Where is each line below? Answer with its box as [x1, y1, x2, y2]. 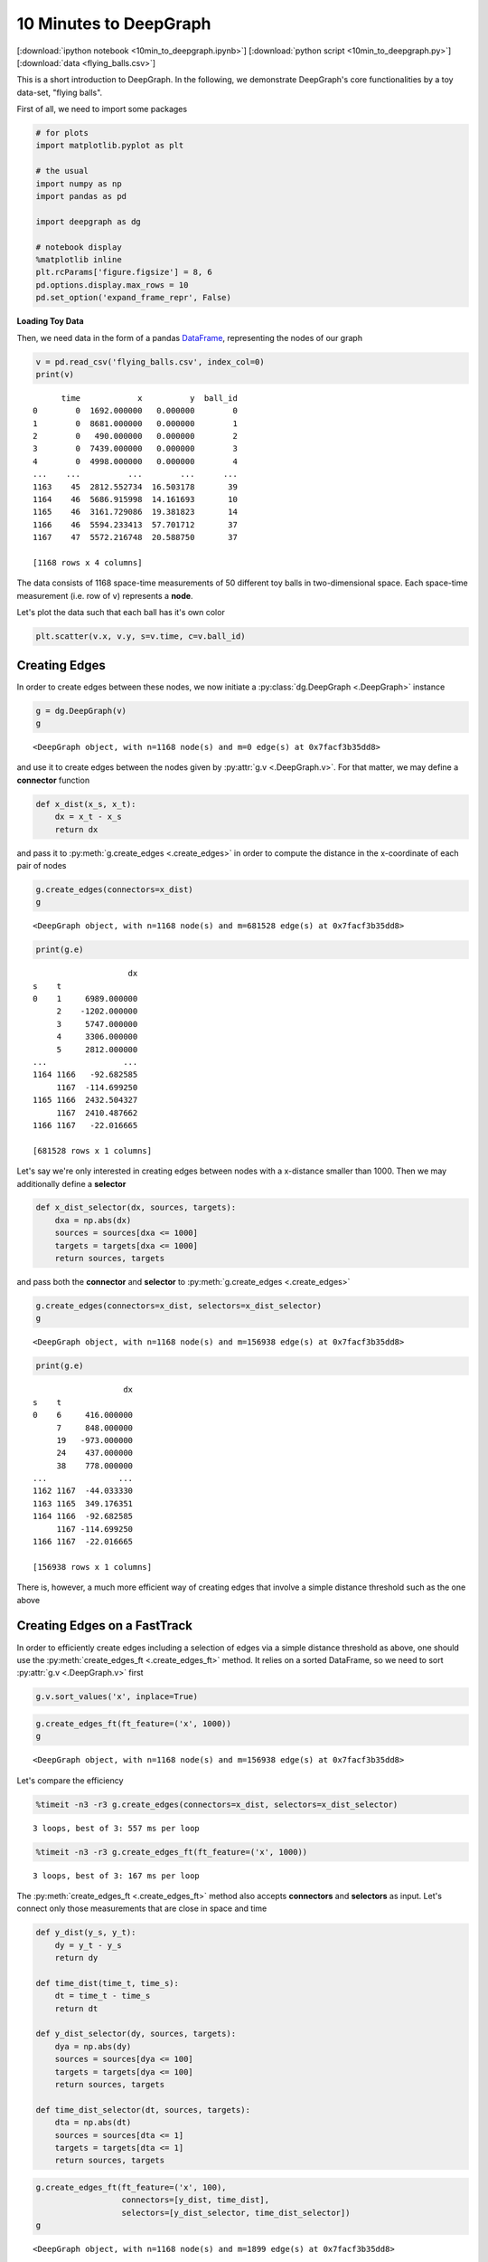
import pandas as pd [35, 191, 127, 202]
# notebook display [35, 242, 122, 252]
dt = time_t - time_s [54, 1991, 151, 2001]
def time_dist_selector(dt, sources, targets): [35, 2105, 250, 2115]
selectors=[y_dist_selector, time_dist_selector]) [121, 2208, 351, 2218]
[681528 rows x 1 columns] [33, 1145, 153, 1155]
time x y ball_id [61, 393, 239, 403]
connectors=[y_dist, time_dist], [121, 2195, 270, 2205]
